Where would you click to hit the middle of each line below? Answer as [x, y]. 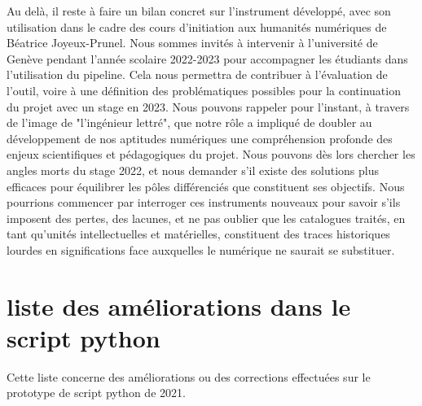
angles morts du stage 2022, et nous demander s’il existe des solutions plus [193, 170]
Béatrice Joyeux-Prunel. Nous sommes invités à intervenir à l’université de [192, 43]
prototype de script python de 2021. [96, 393]
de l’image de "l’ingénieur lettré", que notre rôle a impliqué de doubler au [189, 122]
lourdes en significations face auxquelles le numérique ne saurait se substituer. [201, 249]
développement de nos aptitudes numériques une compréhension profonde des [200, 138]
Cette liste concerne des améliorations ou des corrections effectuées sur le [189, 376]
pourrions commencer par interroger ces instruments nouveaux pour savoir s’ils [204, 202]
